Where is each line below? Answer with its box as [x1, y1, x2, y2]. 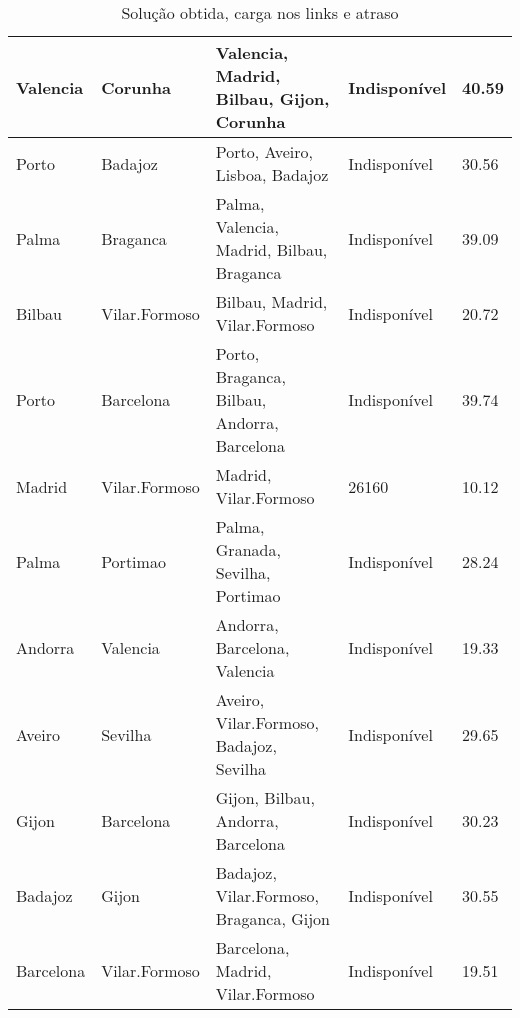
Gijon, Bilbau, [215, 786, 315, 809]
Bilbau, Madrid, [215, 290, 328, 313]
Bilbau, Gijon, [215, 87, 330, 110]
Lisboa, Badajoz [215, 163, 329, 186]
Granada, [215, 538, 281, 561]
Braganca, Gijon [215, 907, 330, 930]
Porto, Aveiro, [215, 140, 314, 163]
